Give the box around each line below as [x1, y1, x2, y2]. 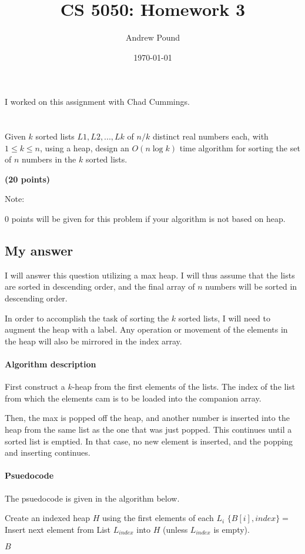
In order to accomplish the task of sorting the [5, 311, 169, 324]
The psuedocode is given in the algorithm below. [5, 492, 180, 504]
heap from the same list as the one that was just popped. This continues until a [5, 423, 292, 435]
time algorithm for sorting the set [179, 141, 300, 154]
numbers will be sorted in [205, 280, 297, 293]
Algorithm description [5, 358, 96, 370]
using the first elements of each [102, 512, 214, 524]
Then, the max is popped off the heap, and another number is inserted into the [5, 412, 290, 424]
